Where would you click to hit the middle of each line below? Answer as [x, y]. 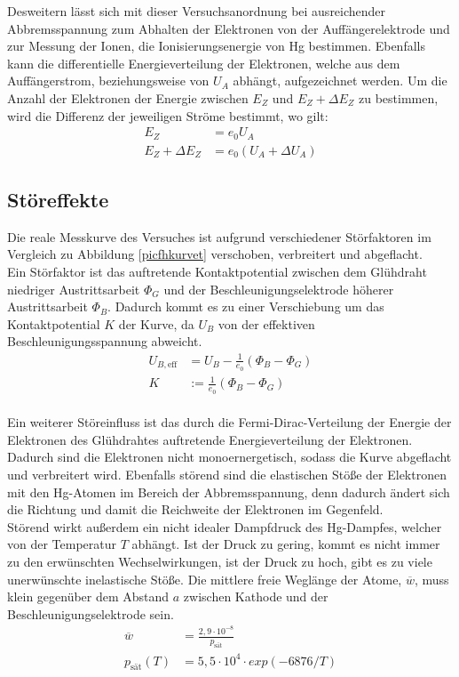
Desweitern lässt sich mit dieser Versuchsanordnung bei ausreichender [197, 11]
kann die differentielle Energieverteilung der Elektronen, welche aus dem [204, 63]
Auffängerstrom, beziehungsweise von [108, 81]
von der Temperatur [62, 544]
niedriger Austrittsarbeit [74, 289]
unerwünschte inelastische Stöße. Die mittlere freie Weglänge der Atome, [205, 579]
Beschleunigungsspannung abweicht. [105, 341]
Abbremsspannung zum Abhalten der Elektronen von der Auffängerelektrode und [229, 28]
